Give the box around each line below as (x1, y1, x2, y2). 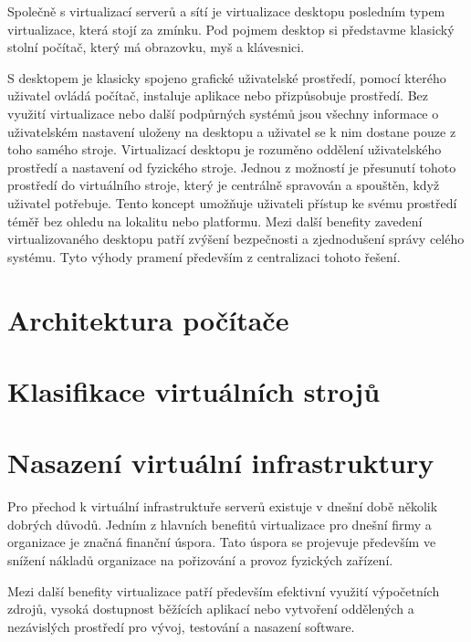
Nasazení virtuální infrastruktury (7, 444, 434, 481)
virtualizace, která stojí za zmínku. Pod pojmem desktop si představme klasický (7, 19, 455, 38)
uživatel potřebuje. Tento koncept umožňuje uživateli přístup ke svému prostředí (7, 193, 457, 212)
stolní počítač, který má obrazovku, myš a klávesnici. (7, 37, 305, 57)
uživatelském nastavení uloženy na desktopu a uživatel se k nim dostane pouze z (7, 121, 456, 141)
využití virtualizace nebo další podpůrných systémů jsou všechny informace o (7, 103, 439, 122)
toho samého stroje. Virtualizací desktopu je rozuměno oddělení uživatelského (7, 140, 442, 159)
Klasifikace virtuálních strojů (7, 372, 381, 409)
